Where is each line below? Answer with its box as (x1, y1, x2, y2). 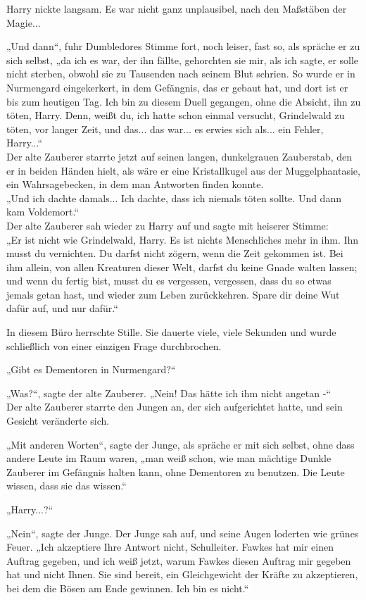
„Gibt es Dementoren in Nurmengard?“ (6, 362, 176, 377)
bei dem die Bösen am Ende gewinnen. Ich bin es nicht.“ (6, 580, 249, 595)
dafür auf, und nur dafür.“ (6, 301, 118, 315)
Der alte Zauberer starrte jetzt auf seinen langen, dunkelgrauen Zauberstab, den (6, 149, 353, 163)
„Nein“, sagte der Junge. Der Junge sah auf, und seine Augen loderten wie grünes (6, 525, 359, 540)
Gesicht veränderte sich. (6, 413, 110, 428)
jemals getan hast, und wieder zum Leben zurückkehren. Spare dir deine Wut (6, 287, 340, 301)
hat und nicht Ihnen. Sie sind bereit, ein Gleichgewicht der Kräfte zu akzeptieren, (6, 567, 358, 582)
